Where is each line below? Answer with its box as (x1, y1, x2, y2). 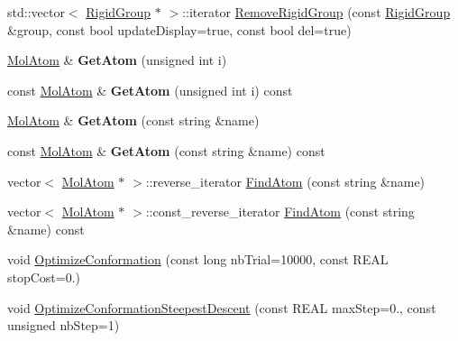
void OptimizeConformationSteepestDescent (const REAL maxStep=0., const (7, 298, 436, 317)
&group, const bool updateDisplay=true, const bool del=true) (7, 20, 352, 39)
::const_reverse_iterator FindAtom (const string (145, 202, 415, 221)
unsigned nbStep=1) (7, 316, 120, 335)
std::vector (7, 3, 65, 21)
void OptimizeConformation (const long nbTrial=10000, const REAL (7, 250, 389, 269)
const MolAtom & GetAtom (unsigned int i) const (7, 80, 293, 99)
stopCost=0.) (7, 267, 81, 286)
